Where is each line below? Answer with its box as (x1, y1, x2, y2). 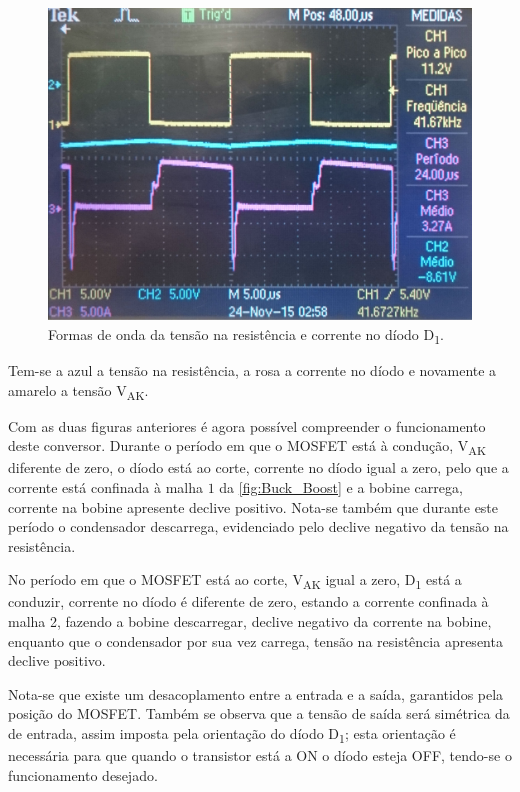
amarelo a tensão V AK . (8, 379, 149, 403)
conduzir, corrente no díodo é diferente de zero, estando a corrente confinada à (8, 591, 489, 612)
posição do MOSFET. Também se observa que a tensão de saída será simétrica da (8, 703, 510, 724)
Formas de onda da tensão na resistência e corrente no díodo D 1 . (48, 323, 444, 347)
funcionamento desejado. (8, 764, 158, 785)
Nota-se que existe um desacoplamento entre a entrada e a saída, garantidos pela (8, 683, 504, 704)
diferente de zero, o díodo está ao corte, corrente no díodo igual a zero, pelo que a (8, 457, 509, 478)
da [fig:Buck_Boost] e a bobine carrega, (219, 476, 463, 497)
